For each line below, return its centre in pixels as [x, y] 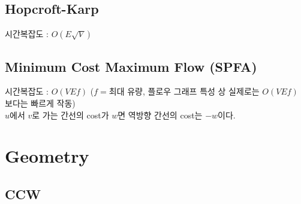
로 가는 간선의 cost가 [70, 115]
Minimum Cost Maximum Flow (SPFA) [131, 66]
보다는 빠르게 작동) [40, 103]
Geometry [47, 156]
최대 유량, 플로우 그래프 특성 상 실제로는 [184, 91]
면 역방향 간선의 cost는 [160, 115]
